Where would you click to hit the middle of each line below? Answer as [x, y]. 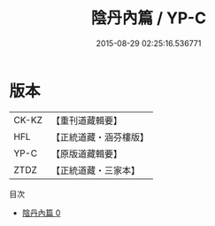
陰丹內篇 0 [41, 213]
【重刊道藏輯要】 [86, 121]
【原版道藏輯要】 [86, 153]
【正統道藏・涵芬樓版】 [100, 136]
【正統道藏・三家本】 [95, 170]
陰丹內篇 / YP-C [149, 18]
